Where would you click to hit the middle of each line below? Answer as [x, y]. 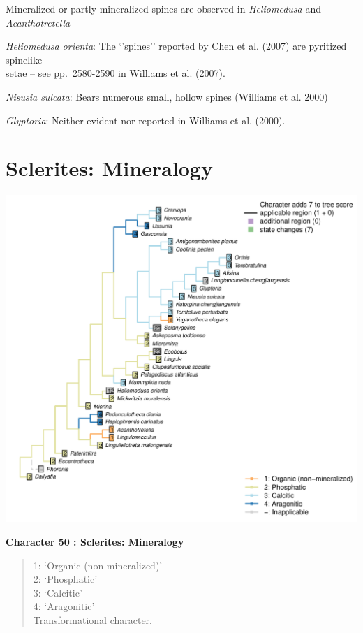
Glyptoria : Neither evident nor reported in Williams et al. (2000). [146, 120]
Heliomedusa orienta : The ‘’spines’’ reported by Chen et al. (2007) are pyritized [176, 46]
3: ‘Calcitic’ [58, 592]
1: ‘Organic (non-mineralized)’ [98, 565]
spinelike [24, 59]
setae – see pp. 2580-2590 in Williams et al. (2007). [116, 73]
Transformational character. [92, 619]
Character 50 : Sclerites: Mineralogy [95, 541]
